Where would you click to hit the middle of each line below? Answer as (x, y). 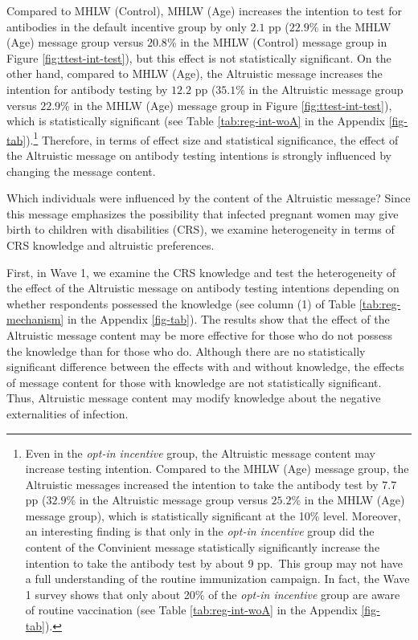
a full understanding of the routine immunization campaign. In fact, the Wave (217, 579)
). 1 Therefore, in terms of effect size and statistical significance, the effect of (212, 138)
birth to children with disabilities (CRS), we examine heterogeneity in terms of (201, 229)
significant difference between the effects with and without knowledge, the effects (205, 367)
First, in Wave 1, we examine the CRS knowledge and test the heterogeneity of (201, 272)
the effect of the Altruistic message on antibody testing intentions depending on (203, 288)
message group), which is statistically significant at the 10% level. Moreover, (213, 515)
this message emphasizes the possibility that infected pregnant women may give (203, 213)
